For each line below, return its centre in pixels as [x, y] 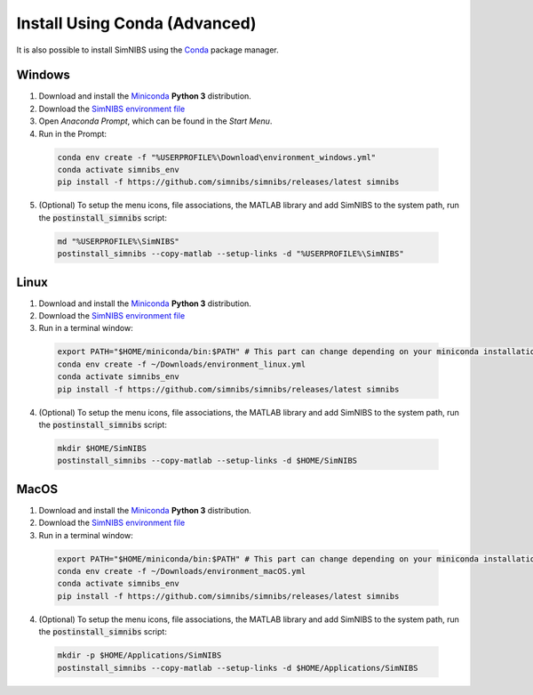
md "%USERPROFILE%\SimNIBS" [118, 241]
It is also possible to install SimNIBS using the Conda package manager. [147, 50]
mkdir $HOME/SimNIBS [102, 448]
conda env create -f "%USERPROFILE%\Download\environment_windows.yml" [217, 157]
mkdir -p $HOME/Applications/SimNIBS [139, 655]
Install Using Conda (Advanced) [136, 23]
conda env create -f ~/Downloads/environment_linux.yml [182, 364]
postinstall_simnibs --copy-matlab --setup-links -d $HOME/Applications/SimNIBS [238, 668]
